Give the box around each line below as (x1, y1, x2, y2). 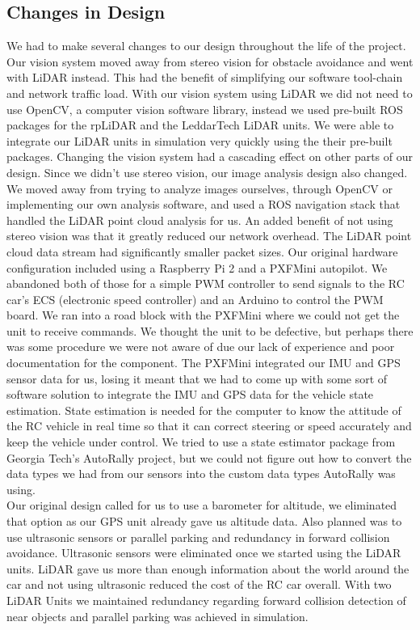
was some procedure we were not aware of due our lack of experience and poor (6, 338, 395, 355)
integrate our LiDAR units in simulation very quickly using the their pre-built (6, 132, 393, 149)
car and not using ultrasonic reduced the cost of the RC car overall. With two (6, 576, 392, 593)
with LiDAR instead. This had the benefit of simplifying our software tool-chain (6, 69, 403, 86)
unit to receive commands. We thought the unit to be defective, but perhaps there (6, 322, 414, 339)
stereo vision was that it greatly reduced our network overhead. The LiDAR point (6, 227, 412, 244)
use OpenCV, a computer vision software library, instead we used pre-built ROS (6, 100, 403, 117)
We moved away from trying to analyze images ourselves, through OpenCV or (6, 180, 393, 197)
